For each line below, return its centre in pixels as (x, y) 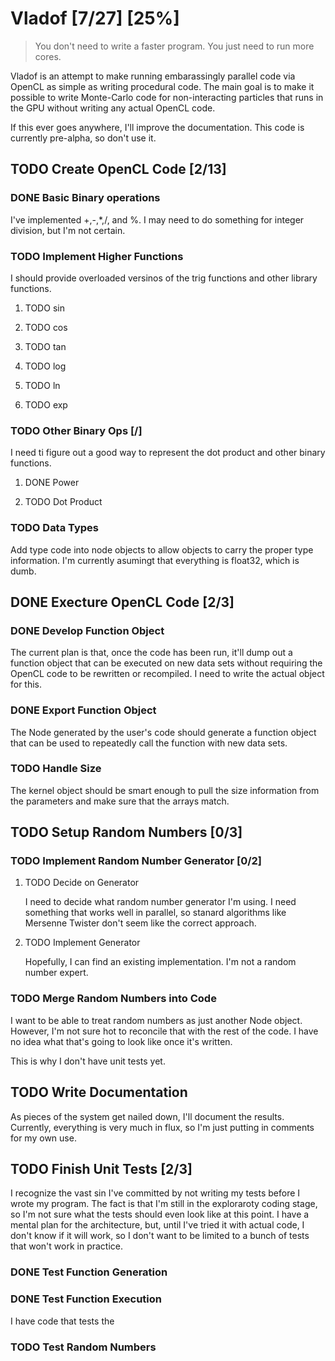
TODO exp (46, 404)
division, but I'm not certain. (68, 230)
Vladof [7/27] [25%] (95, 18)
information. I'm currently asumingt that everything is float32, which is (155, 560)
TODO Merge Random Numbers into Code (113, 999)
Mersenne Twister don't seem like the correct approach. (140, 923)
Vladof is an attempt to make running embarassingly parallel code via (153, 76)
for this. (26, 684)
